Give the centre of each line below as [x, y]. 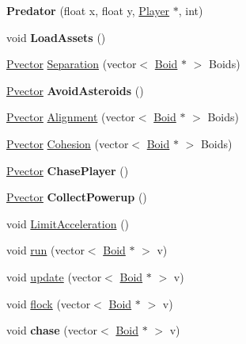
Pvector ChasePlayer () [68, 170]
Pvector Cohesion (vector [68, 143]
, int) [191, 10]
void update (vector [54, 276]
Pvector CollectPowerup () [77, 197]
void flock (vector [49, 303]
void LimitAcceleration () [68, 223]
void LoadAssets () [56, 37]
